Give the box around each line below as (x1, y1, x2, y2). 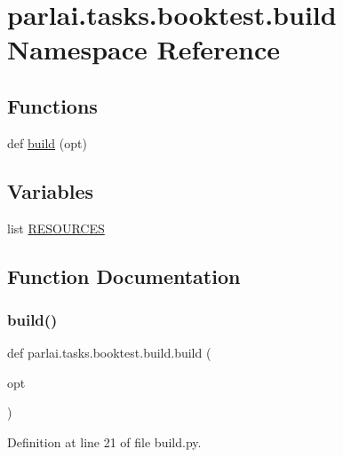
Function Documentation (7, 262, 241, 289)
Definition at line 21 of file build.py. (7, 432, 202, 451)
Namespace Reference (7, 31, 280, 67)
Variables (7, 177, 94, 204)
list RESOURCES (7, 218, 105, 237)
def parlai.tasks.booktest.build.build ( (7, 343, 211, 362)
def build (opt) (7, 133, 87, 152)
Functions (7, 91, 98, 119)
